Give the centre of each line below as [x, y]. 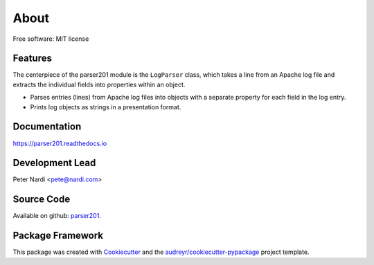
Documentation [47, 127]
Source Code [42, 200]
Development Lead [54, 163]
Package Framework [58, 236]
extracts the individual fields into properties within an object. [99, 84]
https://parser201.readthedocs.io [60, 143]
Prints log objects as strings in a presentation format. [106, 107]
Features [32, 58]
